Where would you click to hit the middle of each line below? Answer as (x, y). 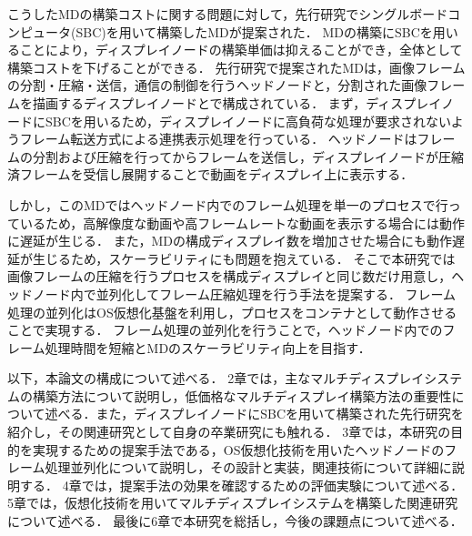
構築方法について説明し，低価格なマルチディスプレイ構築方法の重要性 (242, 395)
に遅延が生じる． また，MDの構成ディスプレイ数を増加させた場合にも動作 (230, 241)
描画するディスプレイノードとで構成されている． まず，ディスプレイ (237, 102)
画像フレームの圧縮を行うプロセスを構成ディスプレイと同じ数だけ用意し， (230, 276)
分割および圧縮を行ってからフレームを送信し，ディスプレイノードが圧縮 (248, 156)
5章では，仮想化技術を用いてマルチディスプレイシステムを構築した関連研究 (233, 503)
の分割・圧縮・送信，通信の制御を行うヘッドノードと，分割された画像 (217, 85)
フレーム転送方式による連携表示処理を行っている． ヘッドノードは (218, 139)
